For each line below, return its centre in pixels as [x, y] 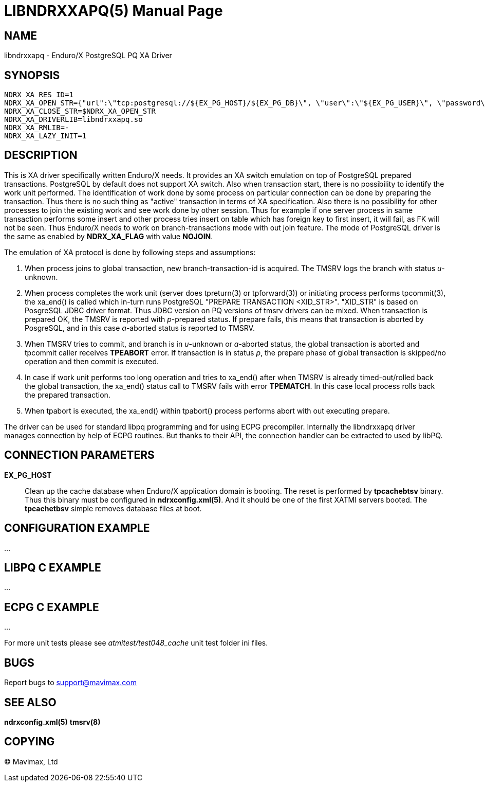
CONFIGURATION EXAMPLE [77, 528]
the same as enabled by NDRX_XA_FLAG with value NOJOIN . [109, 236]
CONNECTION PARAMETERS [79, 455]
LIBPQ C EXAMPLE [53, 567]
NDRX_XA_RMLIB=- [37, 128]
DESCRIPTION [41, 155]
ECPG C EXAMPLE [52, 607]
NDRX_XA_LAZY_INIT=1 [45, 136]
